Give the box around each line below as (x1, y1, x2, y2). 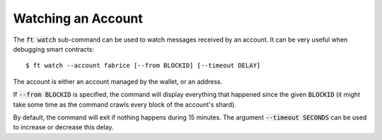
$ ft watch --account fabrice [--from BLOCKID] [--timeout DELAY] (25, 62, 261, 70)
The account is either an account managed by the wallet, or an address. (13, 77, 223, 86)
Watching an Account (13, 11, 143, 26)
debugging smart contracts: (13, 45, 95, 53)
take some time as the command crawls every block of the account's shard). (13, 100, 237, 109)
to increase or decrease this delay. (13, 123, 114, 132)
